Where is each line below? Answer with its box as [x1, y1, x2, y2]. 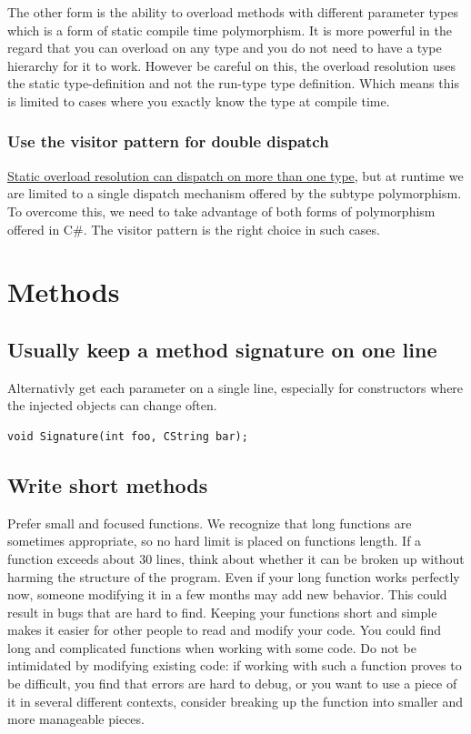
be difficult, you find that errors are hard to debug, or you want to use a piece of [7, 674, 457, 693]
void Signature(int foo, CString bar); [7, 429, 248, 443]
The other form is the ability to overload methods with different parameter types [7, 3, 458, 21]
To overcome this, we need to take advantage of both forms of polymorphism [7, 201, 436, 220]
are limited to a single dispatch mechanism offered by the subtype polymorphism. [7, 184, 462, 203]
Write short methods [7, 470, 208, 498]
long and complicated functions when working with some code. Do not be [7, 638, 416, 657]
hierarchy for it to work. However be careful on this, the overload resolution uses [7, 55, 456, 75]
